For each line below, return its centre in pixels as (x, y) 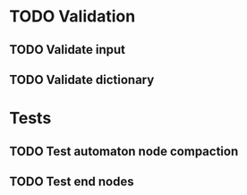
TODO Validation (72, 17)
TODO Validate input (68, 50)
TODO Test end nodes (72, 181)
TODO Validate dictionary (82, 79)
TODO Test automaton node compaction (124, 151)
